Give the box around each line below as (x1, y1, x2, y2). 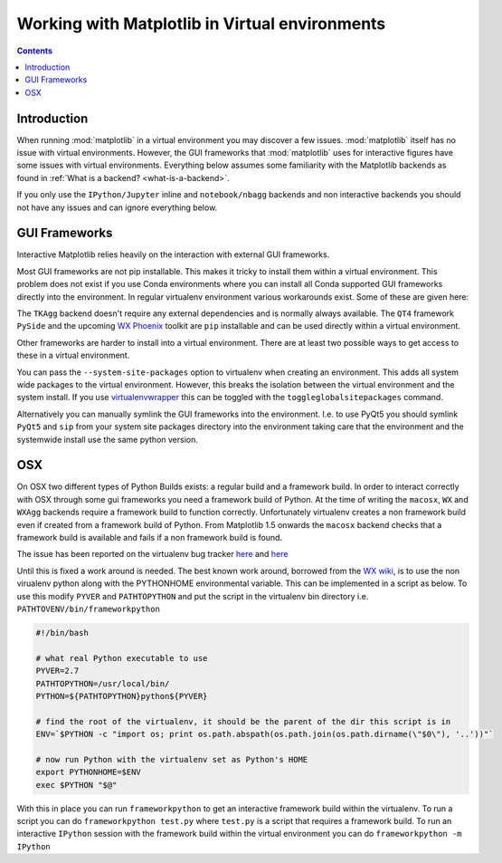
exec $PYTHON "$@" (35, 780, 118, 790)
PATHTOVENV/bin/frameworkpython (16, 603, 160, 614)
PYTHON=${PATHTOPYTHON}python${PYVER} (35, 691, 208, 701)
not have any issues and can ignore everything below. (16, 202, 218, 213)
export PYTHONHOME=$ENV (35, 767, 142, 778)
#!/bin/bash (35, 628, 90, 638)
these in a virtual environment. (16, 350, 130, 361)
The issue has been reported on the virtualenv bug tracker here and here (16, 549, 289, 560)
